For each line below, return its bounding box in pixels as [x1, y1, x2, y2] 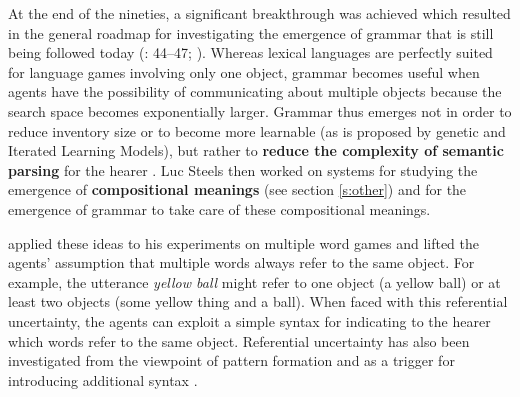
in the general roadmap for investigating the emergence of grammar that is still [8, 22, 494, 43]
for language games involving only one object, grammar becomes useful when [8, 61, 480, 82]
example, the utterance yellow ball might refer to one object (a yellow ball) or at [8, 271, 501, 292]
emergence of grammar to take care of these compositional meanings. [8, 198, 431, 219]
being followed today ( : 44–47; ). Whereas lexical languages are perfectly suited [8, 42, 493, 63]
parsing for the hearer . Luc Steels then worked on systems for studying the [8, 159, 478, 180]
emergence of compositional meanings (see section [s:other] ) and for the [8, 179, 467, 200]
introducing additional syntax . [8, 369, 198, 390]
